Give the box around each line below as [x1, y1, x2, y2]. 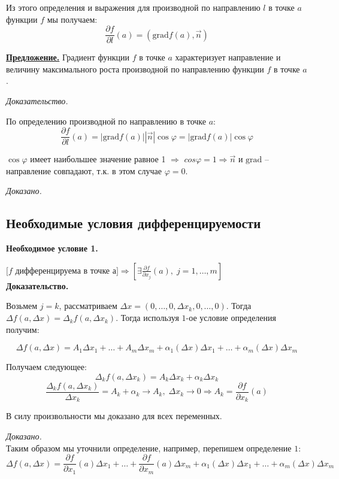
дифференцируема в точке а [15, 263, 116, 276]
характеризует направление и [175, 51, 281, 63]
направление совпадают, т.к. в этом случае [6, 164, 162, 177]
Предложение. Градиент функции [6, 51, 129, 63]
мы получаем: [47, 13, 98, 25]
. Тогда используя [116, 311, 179, 324]
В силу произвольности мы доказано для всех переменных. [6, 410, 222, 422]
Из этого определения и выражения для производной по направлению [6, 1, 261, 13]
